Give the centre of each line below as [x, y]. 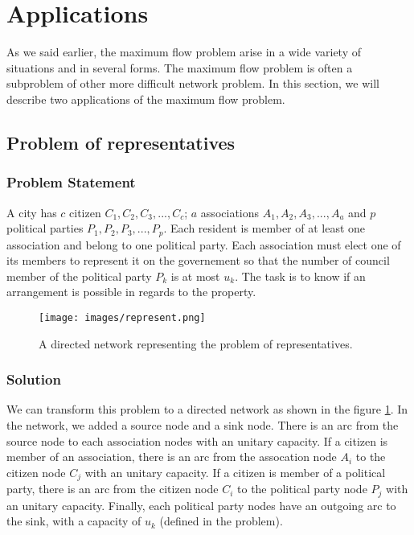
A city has [32, 212]
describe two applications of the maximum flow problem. [146, 99]
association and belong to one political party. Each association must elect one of [204, 244]
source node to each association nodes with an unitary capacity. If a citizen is [197, 440]
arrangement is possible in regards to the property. [131, 292]
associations [230, 212]
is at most [195, 276]
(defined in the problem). [221, 521]
